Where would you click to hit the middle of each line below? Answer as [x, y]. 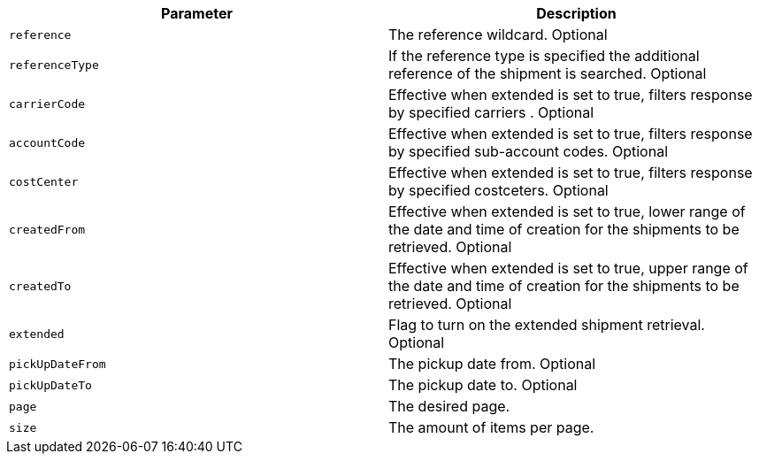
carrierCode [47, 104]
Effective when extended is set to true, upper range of [568, 268]
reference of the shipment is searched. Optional [548, 73]
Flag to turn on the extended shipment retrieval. [547, 325]
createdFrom [47, 229]
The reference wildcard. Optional [498, 35]
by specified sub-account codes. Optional [529, 151]
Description [576, 13]
